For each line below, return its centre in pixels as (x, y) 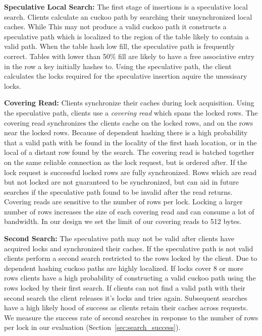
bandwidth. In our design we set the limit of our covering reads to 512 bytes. (123, 221)
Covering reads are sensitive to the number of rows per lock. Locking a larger (123, 202)
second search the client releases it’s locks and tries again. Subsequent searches (126, 297)
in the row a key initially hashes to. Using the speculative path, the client (118, 66)
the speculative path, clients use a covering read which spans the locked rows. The (131, 112)
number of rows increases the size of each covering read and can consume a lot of (129, 211)
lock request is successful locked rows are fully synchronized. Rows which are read (130, 172)
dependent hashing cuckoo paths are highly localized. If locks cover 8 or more (124, 268)
